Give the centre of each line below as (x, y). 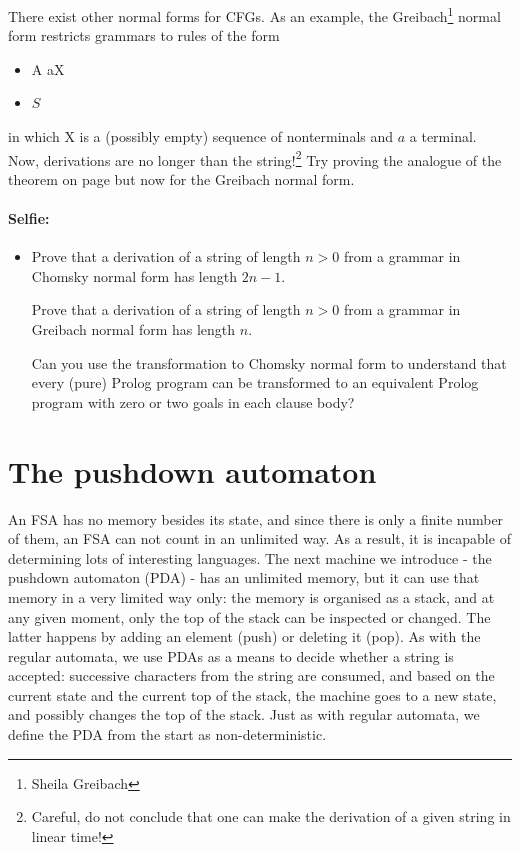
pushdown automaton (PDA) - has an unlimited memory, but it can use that (244, 577)
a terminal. (443, 136)
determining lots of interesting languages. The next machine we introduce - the (250, 557)
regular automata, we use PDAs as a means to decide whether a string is (231, 655)
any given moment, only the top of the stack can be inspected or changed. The (249, 616)
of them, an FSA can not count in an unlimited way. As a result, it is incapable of (259, 538)
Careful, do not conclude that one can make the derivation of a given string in (271, 816)
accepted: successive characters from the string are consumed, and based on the (251, 675)
